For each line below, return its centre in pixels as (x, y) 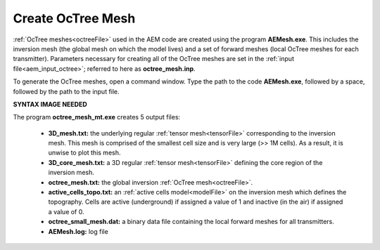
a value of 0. (66, 211)
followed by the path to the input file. (66, 91)
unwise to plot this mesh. (84, 153)
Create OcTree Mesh (74, 18)
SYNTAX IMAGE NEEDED (50, 104)
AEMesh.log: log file (78, 231)
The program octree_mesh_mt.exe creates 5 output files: (97, 117)
